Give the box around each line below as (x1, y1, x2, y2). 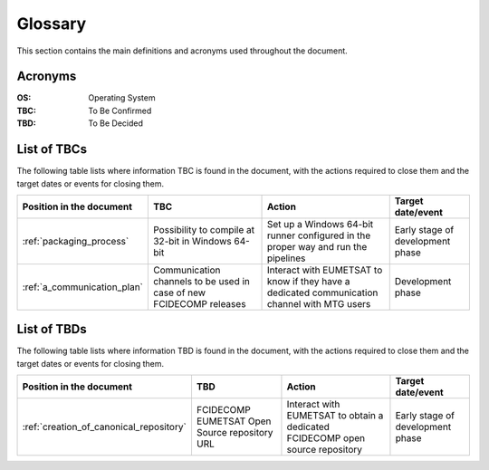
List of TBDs (16, 321, 88, 337)
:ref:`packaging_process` (22, 235, 129, 247)
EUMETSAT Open (196, 415, 272, 427)
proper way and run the (266, 240, 368, 253)
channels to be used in (152, 274, 251, 287)
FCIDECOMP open (286, 432, 366, 445)
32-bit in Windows (152, 235, 232, 247)
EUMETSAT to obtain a (286, 409, 384, 422)
